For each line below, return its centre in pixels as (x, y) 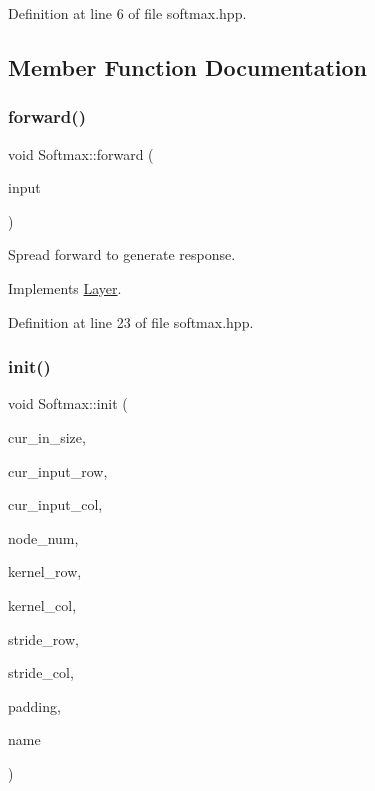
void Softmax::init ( (68, 403)
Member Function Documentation (188, 66)
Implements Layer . (65, 287)
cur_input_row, (58, 470)
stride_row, (43, 638)
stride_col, (41, 672)
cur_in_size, (47, 436)
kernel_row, (45, 571)
